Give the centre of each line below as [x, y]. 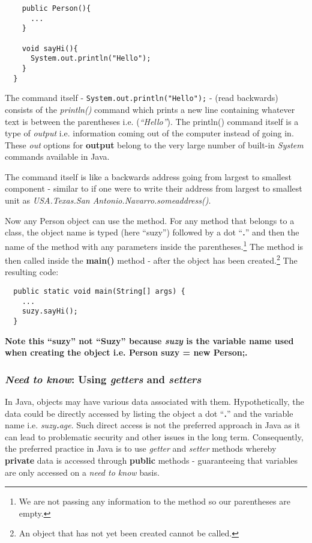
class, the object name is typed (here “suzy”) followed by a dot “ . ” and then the [152, 232]
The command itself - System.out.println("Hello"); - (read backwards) [142, 98]
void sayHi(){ [50, 48]
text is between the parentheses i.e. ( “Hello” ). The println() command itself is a [152, 121]
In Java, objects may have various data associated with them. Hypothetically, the [154, 401]
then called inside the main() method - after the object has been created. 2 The [151, 259]
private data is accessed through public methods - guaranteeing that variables [151, 460]
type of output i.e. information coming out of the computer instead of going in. [149, 133]
